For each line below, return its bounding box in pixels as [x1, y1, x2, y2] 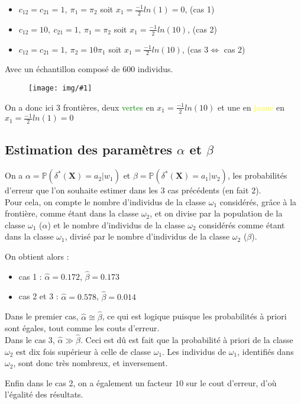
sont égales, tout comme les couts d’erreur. [5, 322, 160, 334]
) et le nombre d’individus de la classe [47, 218, 185, 231]
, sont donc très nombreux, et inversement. [13, 357, 168, 369]
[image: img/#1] [28, 84, 92, 93]
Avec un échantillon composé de [5, 63, 120, 75]
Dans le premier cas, [5, 310, 79, 322]
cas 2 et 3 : [18, 290, 59, 302]
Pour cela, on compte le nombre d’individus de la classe [5, 195, 206, 208]
